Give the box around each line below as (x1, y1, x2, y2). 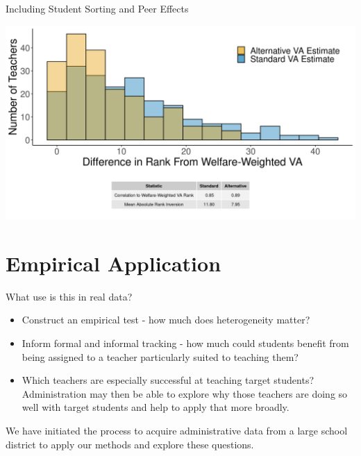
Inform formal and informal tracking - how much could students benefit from (22, 336, 349, 351)
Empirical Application (6, 248, 221, 277)
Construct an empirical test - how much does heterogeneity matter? (22, 312, 310, 327)
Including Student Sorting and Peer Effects (6, 1, 189, 15)
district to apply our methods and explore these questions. (6, 437, 254, 451)
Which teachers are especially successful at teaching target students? (22, 373, 314, 387)
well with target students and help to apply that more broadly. (22, 400, 289, 414)
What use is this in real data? (6, 289, 133, 303)
